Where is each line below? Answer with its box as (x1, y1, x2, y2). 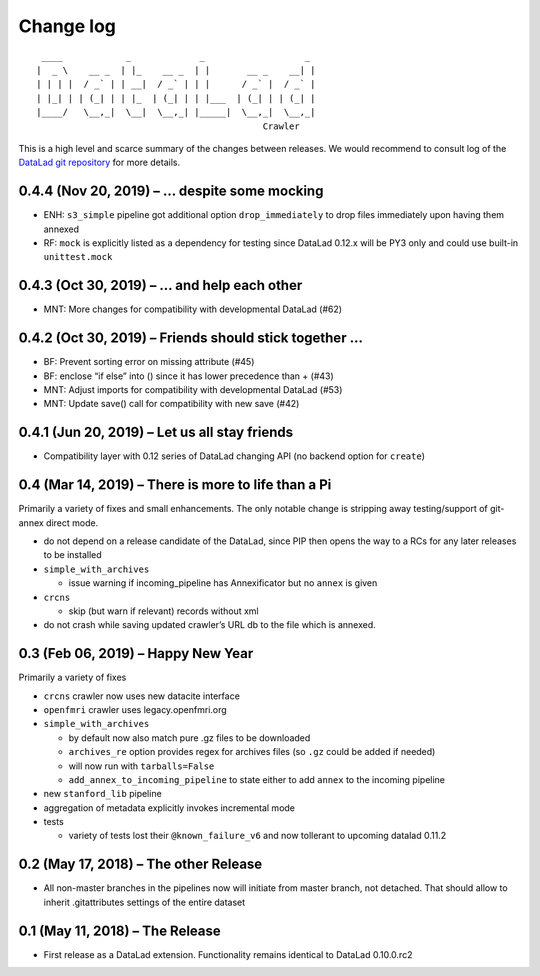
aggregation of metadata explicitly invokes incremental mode (43, 801, 295, 814)
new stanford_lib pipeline (43, 788, 162, 800)
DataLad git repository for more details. (18, 156, 180, 169)
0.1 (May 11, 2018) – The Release (18, 922, 222, 939)
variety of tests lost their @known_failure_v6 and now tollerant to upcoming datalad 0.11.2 (68, 830, 447, 842)
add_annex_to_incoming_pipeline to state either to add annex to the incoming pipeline (68, 773, 445, 785)
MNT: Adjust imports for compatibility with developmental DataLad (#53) (43, 383, 343, 395)
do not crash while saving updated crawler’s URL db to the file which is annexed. (43, 619, 377, 631)
